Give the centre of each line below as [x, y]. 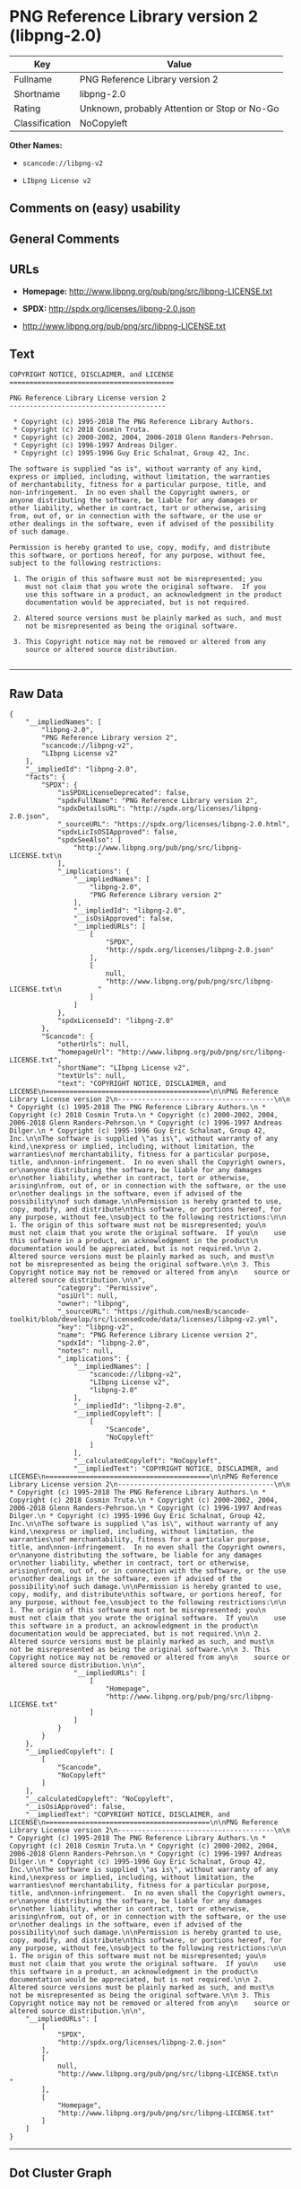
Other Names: [36, 145]
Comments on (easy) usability [95, 208]
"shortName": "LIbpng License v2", [124, 1068]
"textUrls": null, [91, 1076]
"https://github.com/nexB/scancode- [182, 1312]
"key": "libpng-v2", [95, 1328]
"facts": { [46, 777]
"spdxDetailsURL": [91, 809]
